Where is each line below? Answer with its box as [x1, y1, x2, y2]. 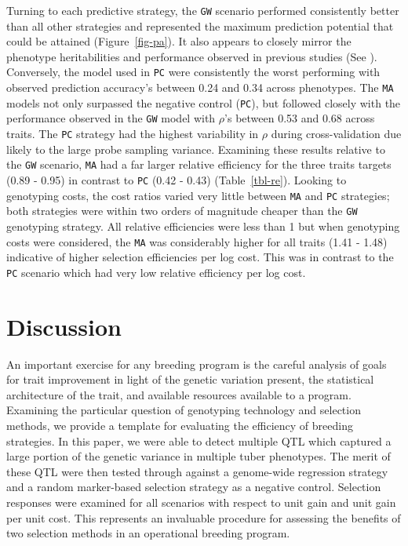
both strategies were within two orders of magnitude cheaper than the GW [6, 202, 358, 219]
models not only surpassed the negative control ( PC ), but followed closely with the [6, 94, 401, 111]
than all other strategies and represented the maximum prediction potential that [6, 17, 394, 34]
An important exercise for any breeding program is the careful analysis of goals [6, 355, 387, 372]
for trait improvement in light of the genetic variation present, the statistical [6, 371, 374, 388]
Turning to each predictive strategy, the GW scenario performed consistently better [6, 2, 399, 18]
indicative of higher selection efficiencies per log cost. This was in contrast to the [6, 249, 394, 265]
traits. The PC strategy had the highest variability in [6, 126, 259, 142]
